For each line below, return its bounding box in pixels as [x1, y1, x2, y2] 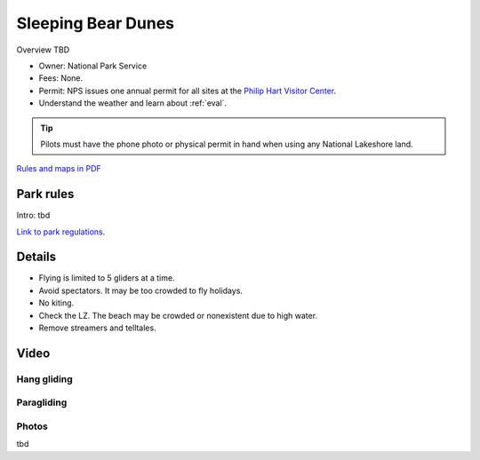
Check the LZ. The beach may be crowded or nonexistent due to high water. [38, 310, 318, 321]
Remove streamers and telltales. [38, 322, 156, 333]
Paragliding [16, 396, 68, 408]
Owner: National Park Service [38, 60, 148, 71]
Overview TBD [16, 44, 70, 55]
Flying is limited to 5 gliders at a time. [38, 273, 175, 283]
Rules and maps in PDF [16, 163, 101, 174]
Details [16, 250, 57, 265]
